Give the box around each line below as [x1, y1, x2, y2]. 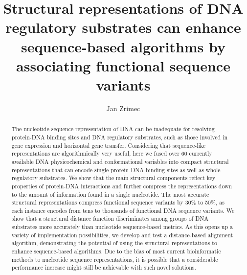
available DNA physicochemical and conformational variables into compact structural [11, 157, 229, 165]
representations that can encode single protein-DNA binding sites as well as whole [11, 165, 221, 174]
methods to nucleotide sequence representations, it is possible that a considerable [11, 255, 218, 263]
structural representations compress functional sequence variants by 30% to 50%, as [11, 198, 225, 206]
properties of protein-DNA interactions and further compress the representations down [11, 182, 232, 190]
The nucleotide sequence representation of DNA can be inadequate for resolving [11, 125, 215, 133]
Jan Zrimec [106, 103, 140, 113]
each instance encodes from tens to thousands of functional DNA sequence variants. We [11, 206, 235, 214]
